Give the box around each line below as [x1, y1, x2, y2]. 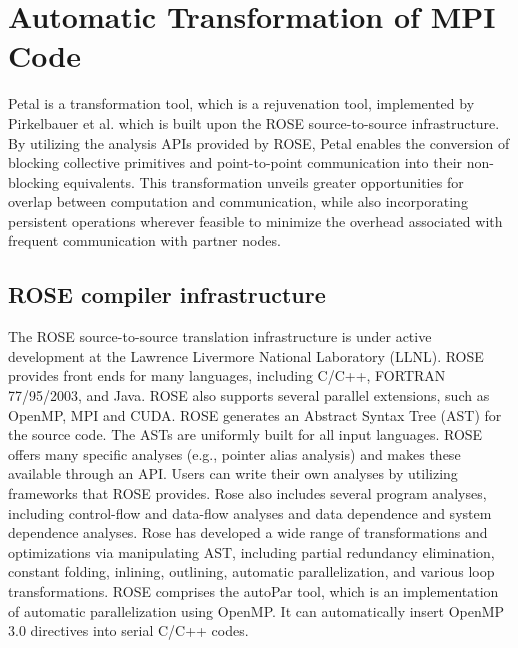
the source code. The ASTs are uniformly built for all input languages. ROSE [8, 424, 483, 445]
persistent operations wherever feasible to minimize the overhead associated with [8, 210, 503, 231]
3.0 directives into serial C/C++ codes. [8, 620, 249, 641]
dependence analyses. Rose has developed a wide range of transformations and [8, 522, 488, 543]
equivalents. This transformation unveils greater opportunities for [63, 171, 464, 192]
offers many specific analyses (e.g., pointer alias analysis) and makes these [8, 443, 461, 464]
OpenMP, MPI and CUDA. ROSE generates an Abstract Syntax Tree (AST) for [8, 404, 502, 425]
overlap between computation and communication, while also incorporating [8, 191, 468, 212]
